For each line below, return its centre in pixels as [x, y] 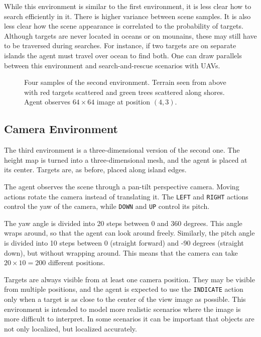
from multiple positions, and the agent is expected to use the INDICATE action [124, 289]
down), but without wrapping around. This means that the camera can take [121, 252]
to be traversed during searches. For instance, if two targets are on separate [120, 45]
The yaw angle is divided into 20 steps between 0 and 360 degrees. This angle [123, 223]
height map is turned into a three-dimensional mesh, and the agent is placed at [126, 159]
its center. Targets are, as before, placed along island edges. [95, 170]
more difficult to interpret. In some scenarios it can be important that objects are [129, 319]
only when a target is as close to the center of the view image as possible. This [125, 299]
